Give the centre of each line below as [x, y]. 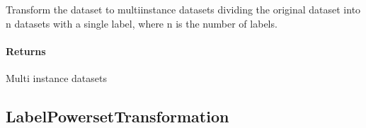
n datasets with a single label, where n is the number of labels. [142, 23]
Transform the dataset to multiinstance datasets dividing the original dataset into [183, 9]
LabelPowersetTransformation [118, 116]
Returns [26, 51]
